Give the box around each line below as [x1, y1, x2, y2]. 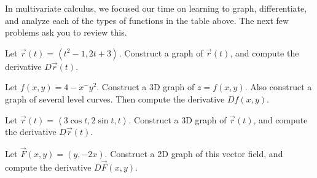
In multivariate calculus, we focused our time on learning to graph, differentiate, [5, 2, 307, 14]
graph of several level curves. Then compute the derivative [5, 92, 225, 105]
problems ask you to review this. [5, 26, 127, 39]
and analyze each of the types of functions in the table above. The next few [5, 14, 289, 26]
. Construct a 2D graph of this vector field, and [104, 147, 283, 160]
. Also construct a [245, 80, 312, 93]
